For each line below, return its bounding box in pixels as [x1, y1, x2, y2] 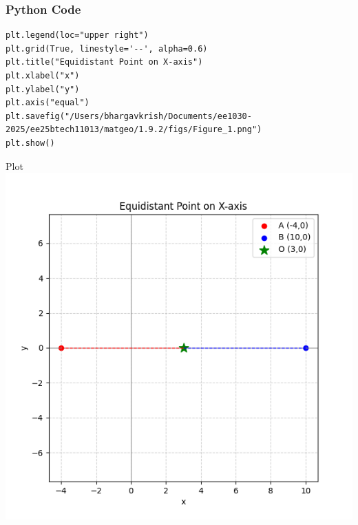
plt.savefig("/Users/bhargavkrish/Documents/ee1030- [6, 111, 252, 121]
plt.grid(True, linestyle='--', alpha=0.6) [6, 43, 208, 54]
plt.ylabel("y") [6, 84, 80, 94]
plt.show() [6, 138, 55, 148]
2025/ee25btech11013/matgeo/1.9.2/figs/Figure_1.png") [6, 125, 262, 135]
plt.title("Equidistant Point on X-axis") [6, 57, 203, 67]
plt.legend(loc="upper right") [6, 30, 149, 41]
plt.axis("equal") [6, 98, 89, 108]
